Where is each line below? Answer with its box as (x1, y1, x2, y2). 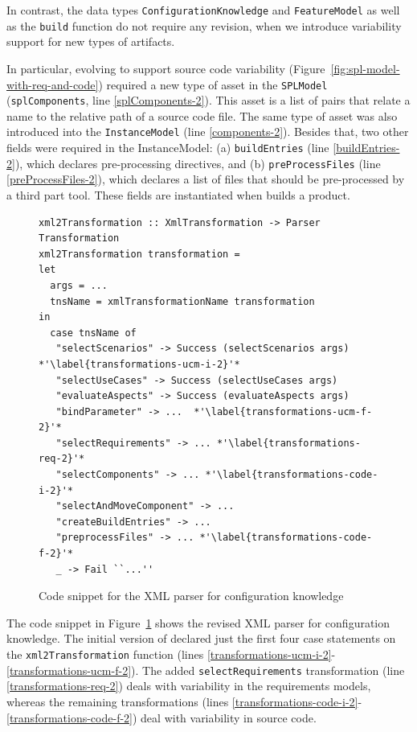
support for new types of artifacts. (6, 33, 175, 50)
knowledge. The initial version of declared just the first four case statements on (6, 630, 396, 647)
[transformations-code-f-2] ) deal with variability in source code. (6, 709, 317, 726)
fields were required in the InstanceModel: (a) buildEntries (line (6, 139, 329, 156)
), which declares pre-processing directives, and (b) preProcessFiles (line (14, 154, 381, 171)
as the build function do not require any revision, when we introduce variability (6, 17, 402, 34)
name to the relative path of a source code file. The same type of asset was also (6, 107, 398, 124)
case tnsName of (50, 327, 137, 339)
